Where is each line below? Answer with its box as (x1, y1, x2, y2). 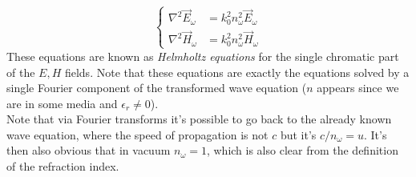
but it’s (280, 126, 317, 143)
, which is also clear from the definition (206, 142, 398, 159)
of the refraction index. (6, 158, 119, 175)
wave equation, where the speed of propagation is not (6, 126, 269, 143)
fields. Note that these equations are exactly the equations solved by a (64, 63, 410, 80)
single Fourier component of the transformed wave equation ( (6, 79, 307, 96)
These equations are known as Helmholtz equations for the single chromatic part (6, 47, 399, 64)
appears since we (317, 79, 399, 96)
